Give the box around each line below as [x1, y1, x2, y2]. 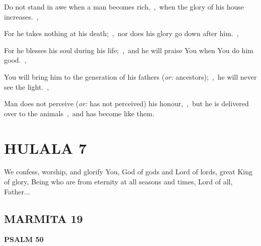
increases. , [4, 11, 39, 22]
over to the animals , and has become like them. [4, 108, 154, 118]
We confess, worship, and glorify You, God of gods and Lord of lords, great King [4, 166, 253, 177]
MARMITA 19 [4, 210, 83, 226]
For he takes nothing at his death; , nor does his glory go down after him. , [4, 28, 239, 39]
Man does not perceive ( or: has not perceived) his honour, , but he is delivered [4, 98, 249, 109]
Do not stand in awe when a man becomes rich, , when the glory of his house [4, 2, 244, 12]
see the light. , [4, 81, 49, 92]
